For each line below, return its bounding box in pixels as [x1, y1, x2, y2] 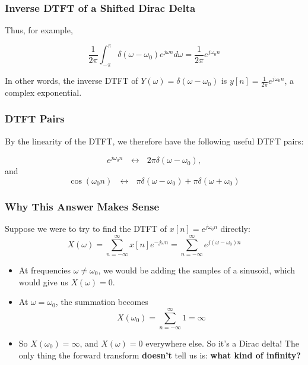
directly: [220, 222, 250, 235]
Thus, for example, [5, 24, 73, 36]
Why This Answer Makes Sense [5, 199, 160, 213]
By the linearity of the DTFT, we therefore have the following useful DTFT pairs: [5, 134, 304, 147]
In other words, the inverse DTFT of [5, 74, 138, 87]
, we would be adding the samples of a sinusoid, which [98, 264, 296, 276]
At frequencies [18, 264, 71, 276]
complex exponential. [5, 86, 82, 98]
